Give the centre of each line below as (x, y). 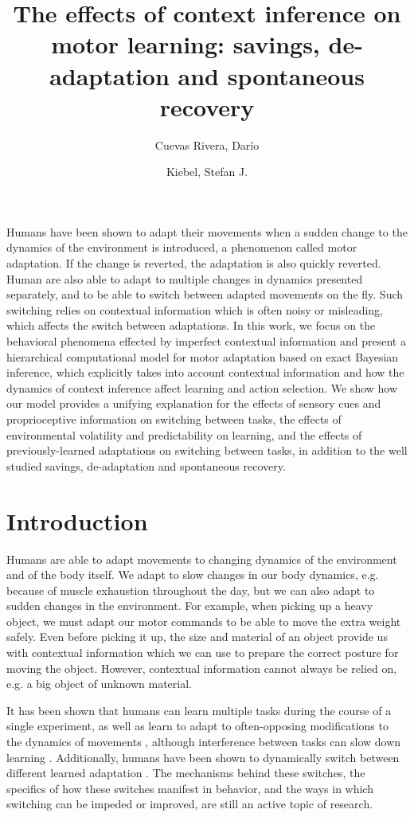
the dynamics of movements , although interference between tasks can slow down (204, 742)
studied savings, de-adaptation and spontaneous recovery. (146, 465)
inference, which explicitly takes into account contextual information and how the (205, 372)
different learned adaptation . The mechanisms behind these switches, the (186, 773)
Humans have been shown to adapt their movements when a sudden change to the (207, 231)
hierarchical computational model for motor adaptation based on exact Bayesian (203, 356)
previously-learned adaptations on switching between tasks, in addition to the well (207, 450)
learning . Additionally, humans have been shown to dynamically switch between (203, 757)
